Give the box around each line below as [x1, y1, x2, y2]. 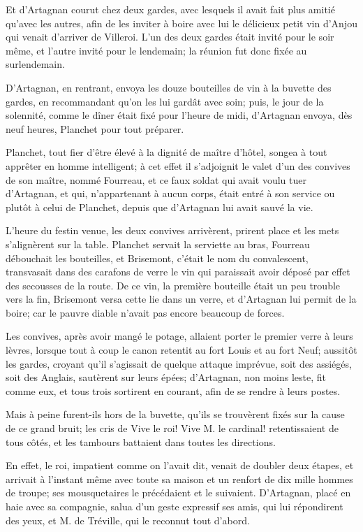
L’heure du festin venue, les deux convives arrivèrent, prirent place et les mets [6, 223, 339, 238]
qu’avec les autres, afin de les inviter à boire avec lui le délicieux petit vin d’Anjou [6, 15, 357, 30]
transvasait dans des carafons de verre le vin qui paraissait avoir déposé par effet [6, 264, 350, 279]
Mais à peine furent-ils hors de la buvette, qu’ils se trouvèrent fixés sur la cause [6, 407, 345, 422]
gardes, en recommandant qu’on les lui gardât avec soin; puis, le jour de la [6, 94, 324, 108]
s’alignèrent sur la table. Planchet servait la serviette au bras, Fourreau [6, 236, 310, 251]
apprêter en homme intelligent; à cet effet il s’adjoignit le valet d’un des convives [6, 158, 350, 173]
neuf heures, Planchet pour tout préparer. [6, 121, 184, 136]
